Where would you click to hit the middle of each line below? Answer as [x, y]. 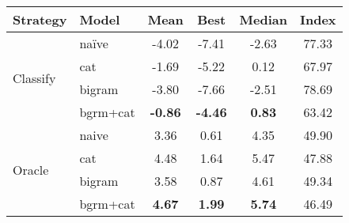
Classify [34, 77]
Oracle [31, 169]
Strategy [40, 19]
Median [264, 19]
